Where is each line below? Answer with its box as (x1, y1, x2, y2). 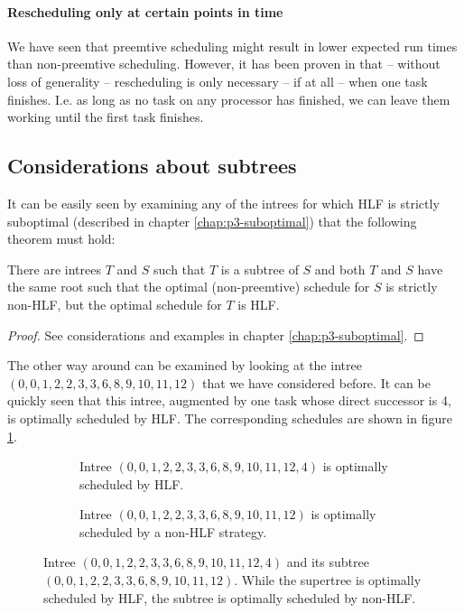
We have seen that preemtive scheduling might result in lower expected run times (7, 36, 458, 55)
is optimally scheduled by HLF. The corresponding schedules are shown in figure (7, 408, 452, 427)
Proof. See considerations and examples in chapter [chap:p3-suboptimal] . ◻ (7, 325, 424, 344)
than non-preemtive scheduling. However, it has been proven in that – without (7, 54, 441, 73)
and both (314, 259, 366, 278)
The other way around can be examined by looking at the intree (7, 356, 362, 375)
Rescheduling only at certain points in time (7, 2, 283, 21)
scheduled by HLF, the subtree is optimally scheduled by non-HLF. (43, 588, 416, 607)
